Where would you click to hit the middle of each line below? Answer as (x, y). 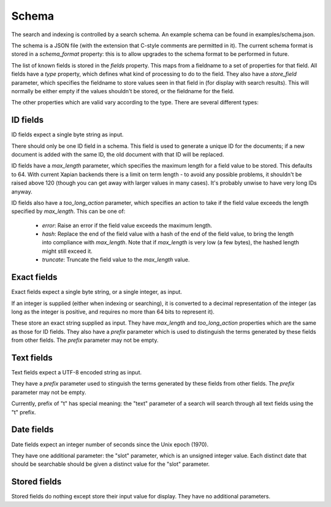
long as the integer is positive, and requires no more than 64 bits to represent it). (113, 312)
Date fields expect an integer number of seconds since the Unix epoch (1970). (110, 444)
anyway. (22, 192)
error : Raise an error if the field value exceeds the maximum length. (127, 225)
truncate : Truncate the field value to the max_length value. (116, 260)
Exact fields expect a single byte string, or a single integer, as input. (97, 292)
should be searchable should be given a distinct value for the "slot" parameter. (111, 464)
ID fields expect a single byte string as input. (67, 134)
